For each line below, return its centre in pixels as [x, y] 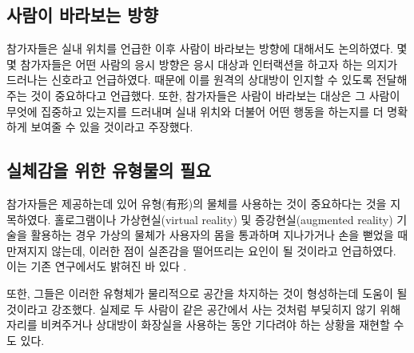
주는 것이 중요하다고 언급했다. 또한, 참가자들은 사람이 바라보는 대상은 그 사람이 [203, 95]
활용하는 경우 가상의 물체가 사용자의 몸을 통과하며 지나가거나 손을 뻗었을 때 [219, 235]
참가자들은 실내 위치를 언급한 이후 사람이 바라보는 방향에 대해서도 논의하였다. [200, 48]
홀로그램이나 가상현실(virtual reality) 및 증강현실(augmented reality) [224, 219]
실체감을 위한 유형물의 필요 [109, 170]
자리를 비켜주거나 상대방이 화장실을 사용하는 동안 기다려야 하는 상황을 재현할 [198, 325]
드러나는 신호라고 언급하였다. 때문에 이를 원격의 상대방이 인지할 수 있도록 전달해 [207, 80]
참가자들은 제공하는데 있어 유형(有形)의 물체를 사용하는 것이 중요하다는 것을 [197, 203]
